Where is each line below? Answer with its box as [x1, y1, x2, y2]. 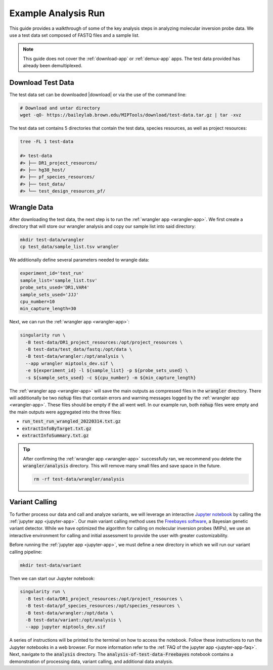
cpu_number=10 [20, 299, 55, 304]
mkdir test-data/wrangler [20, 236, 84, 243]
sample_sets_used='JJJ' [20, 292, 79, 298]
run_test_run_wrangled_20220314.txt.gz [22, 418, 121, 424]
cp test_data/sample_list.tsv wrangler [20, 244, 119, 250]
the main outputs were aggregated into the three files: [9, 409, 121, 415]
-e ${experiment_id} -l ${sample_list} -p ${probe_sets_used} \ [25, 368, 188, 373]
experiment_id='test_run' [20, 270, 84, 276]
